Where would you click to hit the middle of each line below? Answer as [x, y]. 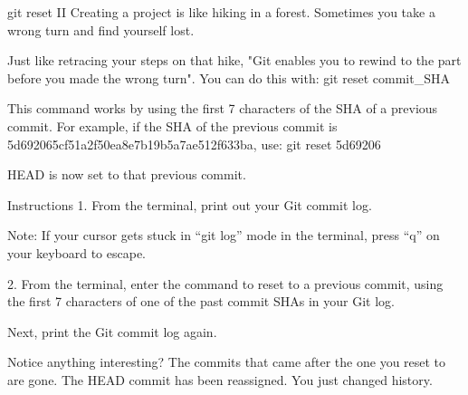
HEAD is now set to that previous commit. [127, 174]
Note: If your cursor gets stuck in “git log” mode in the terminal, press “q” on [224, 235]
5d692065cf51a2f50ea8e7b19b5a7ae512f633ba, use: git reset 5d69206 [194, 144]
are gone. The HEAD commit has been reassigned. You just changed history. [220, 379]
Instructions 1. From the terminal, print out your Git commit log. [190, 204]
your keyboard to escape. [76, 252]
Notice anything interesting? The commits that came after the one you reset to [227, 362]
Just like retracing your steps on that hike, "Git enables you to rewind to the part [234, 60]
